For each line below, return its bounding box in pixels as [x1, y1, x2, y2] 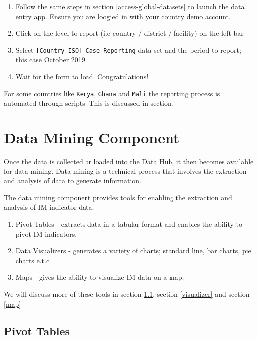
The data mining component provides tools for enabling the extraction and [4, 192, 232, 202]
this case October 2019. [15, 54, 87, 65]
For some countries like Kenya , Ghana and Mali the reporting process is [4, 88, 220, 98]
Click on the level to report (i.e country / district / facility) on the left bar [15, 28, 244, 38]
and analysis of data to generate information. [4, 175, 141, 186]
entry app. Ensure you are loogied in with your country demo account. [15, 11, 231, 21]
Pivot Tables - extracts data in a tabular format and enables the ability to [15, 218, 242, 229]
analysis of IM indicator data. [4, 202, 94, 212]
